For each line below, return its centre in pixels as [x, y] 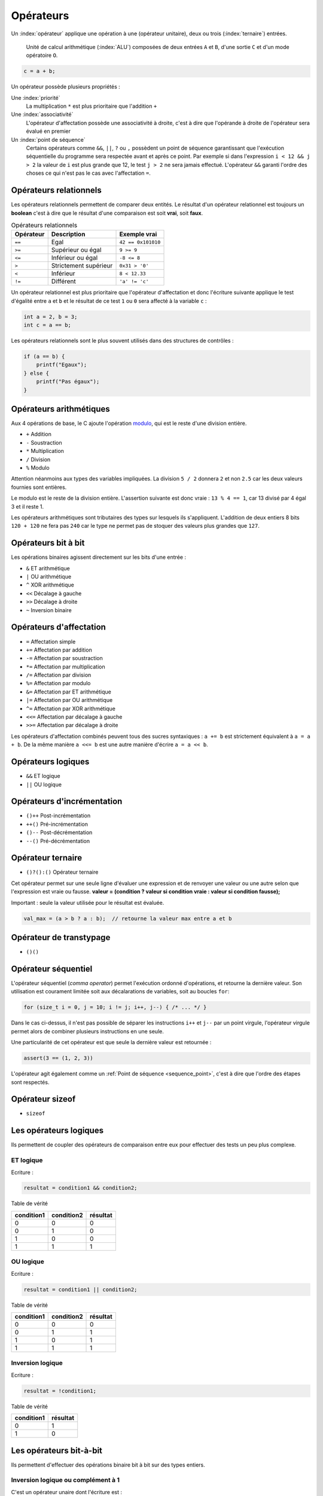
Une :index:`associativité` [42, 114]
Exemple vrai [138, 235]
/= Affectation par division [59, 675]
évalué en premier [48, 131]
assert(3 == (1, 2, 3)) [59, 1058]
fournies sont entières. [39, 487]
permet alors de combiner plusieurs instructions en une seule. [87, 1031]
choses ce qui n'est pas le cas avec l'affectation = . [88, 173]
